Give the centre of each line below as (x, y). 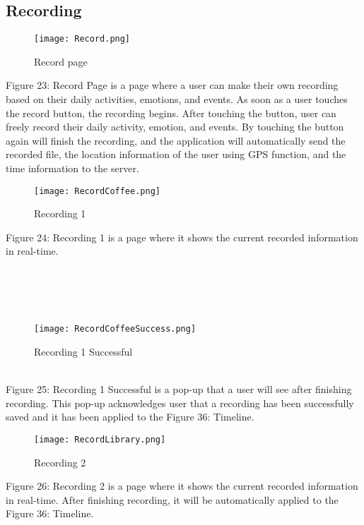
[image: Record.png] (82, 39)
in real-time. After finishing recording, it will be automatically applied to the (172, 499)
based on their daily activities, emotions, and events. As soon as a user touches (177, 99)
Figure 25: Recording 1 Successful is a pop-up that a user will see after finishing (179, 389)
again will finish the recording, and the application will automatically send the (176, 140)
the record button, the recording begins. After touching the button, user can (171, 113)
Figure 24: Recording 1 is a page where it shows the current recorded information (182, 237)
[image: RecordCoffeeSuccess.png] (115, 329)
